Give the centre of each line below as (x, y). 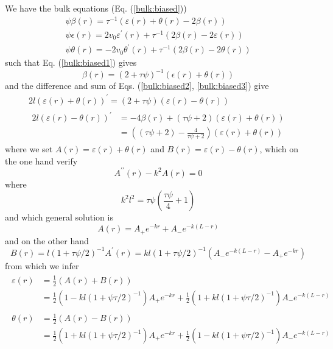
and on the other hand (47, 240)
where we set (29, 149)
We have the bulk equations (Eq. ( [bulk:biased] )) (96, 8)
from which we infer (42, 265)
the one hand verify (41, 160)
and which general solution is (59, 217)
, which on (279, 149)
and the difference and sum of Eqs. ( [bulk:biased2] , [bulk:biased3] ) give (137, 86)
